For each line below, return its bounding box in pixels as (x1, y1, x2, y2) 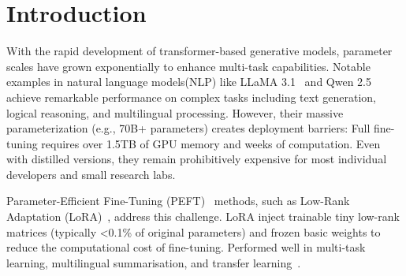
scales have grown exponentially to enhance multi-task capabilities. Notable (6, 58, 371, 74)
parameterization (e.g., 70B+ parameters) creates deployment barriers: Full (6, 120, 371, 136)
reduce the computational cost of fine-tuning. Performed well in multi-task (6, 239, 366, 255)
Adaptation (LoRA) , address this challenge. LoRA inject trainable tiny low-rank (6, 208, 400, 225)
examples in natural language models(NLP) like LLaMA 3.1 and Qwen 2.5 (6, 73, 371, 90)
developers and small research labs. (6, 166, 176, 182)
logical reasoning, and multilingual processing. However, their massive (6, 104, 344, 121)
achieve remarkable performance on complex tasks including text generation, (6, 88, 376, 105)
